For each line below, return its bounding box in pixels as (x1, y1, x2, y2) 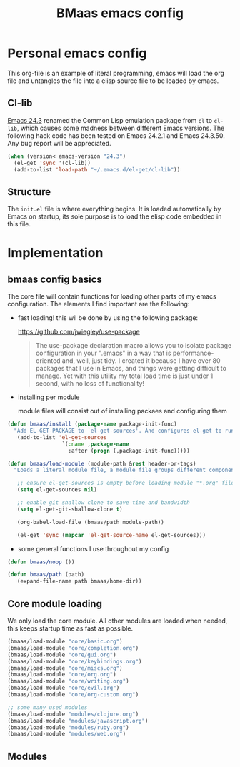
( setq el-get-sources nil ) (16, 486, 98, 493)
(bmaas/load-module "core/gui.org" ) (7, 651, 116, 658)
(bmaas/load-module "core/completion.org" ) (7, 644, 139, 651)
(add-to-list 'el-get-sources (16, 433, 107, 441)
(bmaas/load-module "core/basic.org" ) (7, 638, 123, 645)
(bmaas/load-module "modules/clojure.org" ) (7, 711, 139, 718)
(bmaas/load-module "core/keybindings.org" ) (7, 658, 142, 665)
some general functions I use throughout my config (17, 544, 169, 553)
